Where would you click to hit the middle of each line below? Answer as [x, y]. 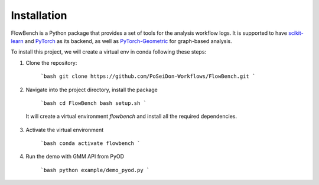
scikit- [296, 33]
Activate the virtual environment [65, 130]
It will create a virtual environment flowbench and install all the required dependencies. [131, 116]
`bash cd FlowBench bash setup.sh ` [94, 103]
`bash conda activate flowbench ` [90, 143]
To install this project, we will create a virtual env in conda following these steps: [109, 52]
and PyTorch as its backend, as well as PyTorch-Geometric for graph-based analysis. [128, 41]
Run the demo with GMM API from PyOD [75, 157]
